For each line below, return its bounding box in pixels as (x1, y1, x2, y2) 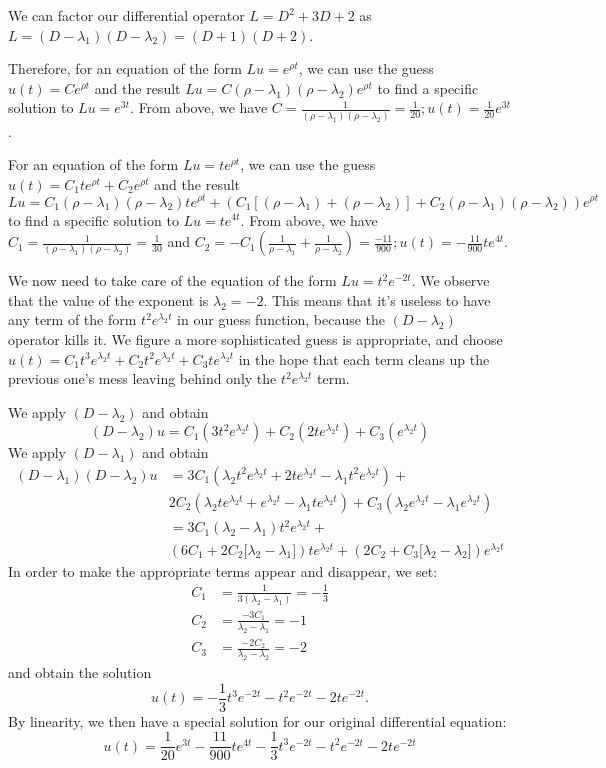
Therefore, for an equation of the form (8, 58, 242, 79)
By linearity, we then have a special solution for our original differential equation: (8, 710, 507, 731)
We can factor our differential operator (8, 5, 245, 25)
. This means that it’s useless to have (263, 289, 491, 310)
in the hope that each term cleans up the (238, 348, 490, 369)
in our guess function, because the (177, 309, 386, 330)
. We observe (411, 270, 490, 291)
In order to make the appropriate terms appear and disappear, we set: (8, 560, 438, 581)
